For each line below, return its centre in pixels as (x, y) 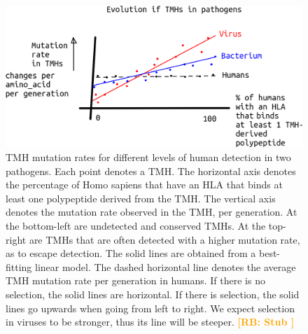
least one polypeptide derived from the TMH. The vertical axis (141, 198)
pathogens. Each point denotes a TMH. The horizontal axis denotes (151, 171)
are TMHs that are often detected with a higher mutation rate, (164, 239)
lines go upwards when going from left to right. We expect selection (150, 308)
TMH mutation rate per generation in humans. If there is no (135, 280)
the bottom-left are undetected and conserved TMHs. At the (136, 226)
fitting (19, 266)
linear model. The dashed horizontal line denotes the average (166, 266)
